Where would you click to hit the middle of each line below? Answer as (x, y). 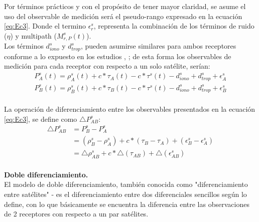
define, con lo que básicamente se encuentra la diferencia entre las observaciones (127, 204)
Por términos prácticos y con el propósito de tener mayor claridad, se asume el (125, 6)
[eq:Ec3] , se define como (41, 119)
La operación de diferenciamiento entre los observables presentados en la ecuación (130, 109)
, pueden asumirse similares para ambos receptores (158, 46)
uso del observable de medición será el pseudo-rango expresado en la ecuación (123, 16)
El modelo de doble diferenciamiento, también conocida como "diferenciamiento (126, 184)
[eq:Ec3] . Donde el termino (45, 26)
